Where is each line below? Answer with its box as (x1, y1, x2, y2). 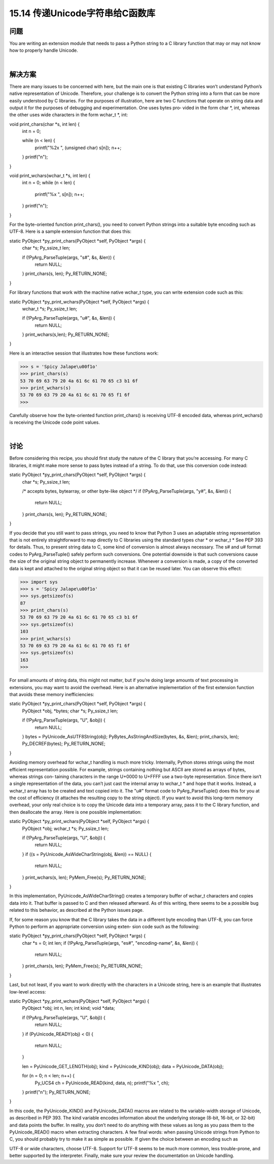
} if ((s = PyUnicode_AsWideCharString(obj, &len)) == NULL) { (22, 851, 152, 857)
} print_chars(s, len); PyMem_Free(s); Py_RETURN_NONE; (22, 963, 143, 969)
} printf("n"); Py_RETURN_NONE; (22, 1089, 91, 1095)
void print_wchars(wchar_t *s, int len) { (9, 173, 91, 179)
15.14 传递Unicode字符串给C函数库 (9, 8, 156, 19)
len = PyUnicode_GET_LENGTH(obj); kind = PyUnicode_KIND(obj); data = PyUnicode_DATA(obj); (22, 1063, 224, 1069)
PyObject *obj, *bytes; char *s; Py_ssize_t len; (22, 708, 118, 714)
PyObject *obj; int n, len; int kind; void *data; (22, 1005, 115, 1011)
